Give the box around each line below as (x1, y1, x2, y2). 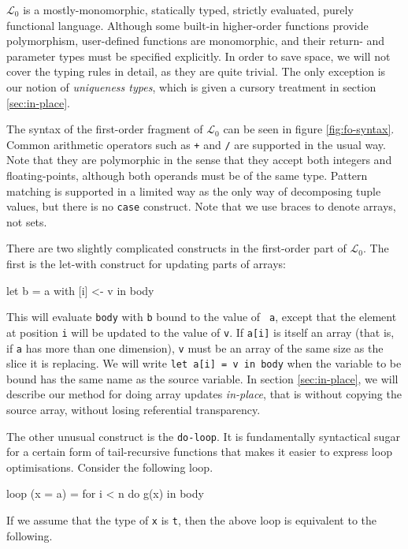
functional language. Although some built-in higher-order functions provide (6, 17, 369, 33)
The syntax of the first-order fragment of (6, 121, 203, 137)
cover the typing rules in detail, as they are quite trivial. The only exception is (6, 63, 386, 80)
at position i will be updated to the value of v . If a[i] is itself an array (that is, (6, 323, 395, 340)
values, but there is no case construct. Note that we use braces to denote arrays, (6, 198, 396, 215)
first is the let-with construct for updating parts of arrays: (6, 256, 286, 272)
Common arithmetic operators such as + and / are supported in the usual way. (6, 136, 386, 152)
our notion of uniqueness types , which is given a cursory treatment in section (6, 78, 376, 95)
